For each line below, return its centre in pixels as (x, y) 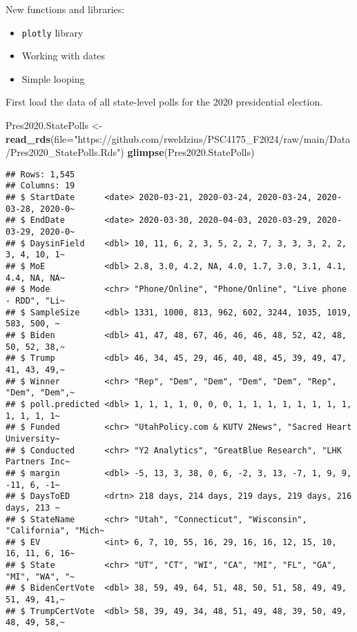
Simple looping (53, 78)
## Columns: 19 (40, 186)
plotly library (52, 32)
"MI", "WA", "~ (40, 576)
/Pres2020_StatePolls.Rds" (63, 152)
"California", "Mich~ (55, 531)
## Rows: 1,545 (40, 174)
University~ (33, 438)
